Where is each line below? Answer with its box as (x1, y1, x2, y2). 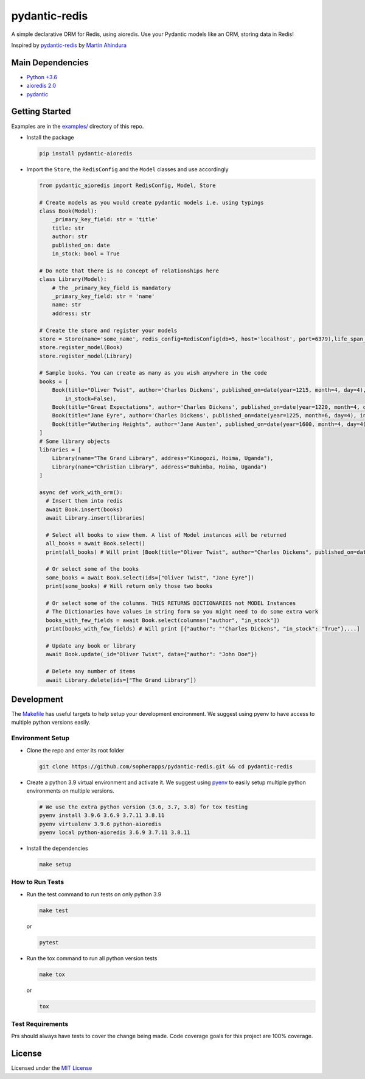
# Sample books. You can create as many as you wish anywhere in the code (39, 369, 268, 377)
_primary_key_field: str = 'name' (52, 292, 155, 300)
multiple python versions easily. (11, 719, 91, 726)
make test (39, 907, 69, 914)
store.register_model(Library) (39, 352, 133, 359)
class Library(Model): (39, 276, 107, 283)
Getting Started (11, 107, 71, 117)
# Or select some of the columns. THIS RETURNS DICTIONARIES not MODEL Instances (46, 600, 296, 607)
